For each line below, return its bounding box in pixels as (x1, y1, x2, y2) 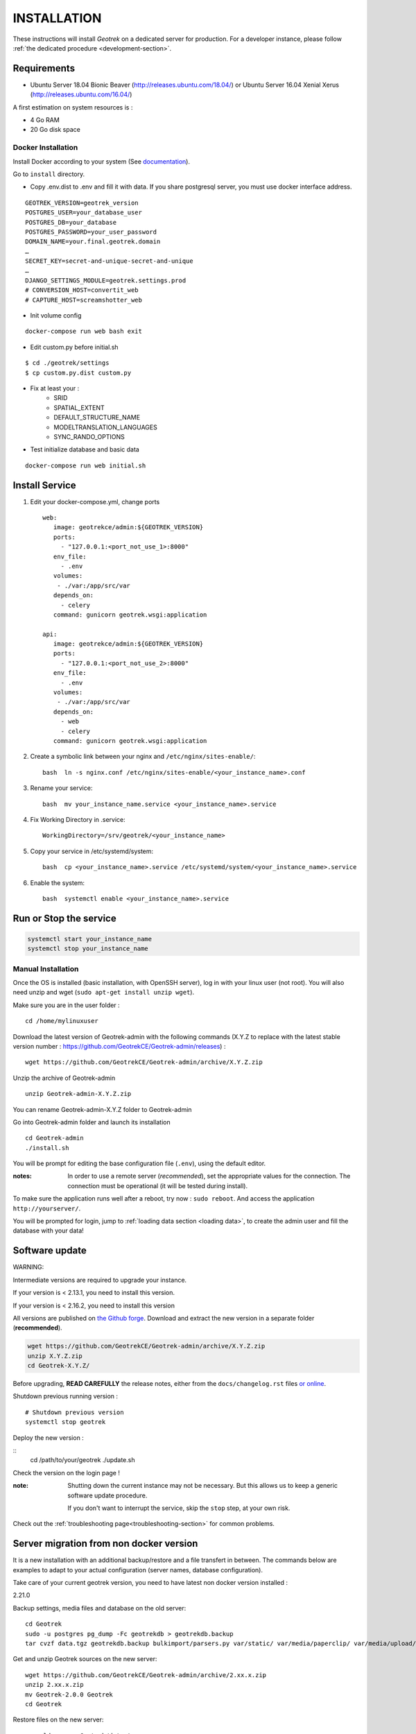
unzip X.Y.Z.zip (27, 1352, 83, 1359)
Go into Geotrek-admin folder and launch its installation (12, 1117, 171, 1126)
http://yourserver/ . (12, 1204, 81, 1212)
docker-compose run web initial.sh (25, 461, 146, 470)
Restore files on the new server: (12, 1715, 104, 1724)
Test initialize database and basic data (30, 445, 140, 454)
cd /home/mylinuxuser (25, 1017, 98, 1025)
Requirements (12, 62, 76, 74)
